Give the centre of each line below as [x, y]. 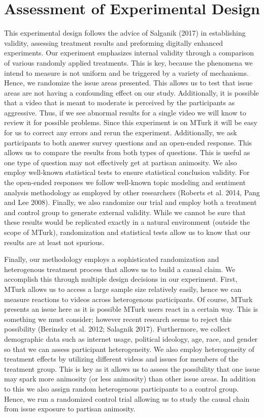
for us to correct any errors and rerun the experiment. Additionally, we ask [121, 132]
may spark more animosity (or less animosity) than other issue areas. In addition [130, 379]
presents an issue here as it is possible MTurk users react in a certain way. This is [131, 309]
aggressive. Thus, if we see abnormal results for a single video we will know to [125, 112]
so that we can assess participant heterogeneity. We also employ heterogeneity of [129, 349]
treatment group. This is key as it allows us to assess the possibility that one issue [132, 368]
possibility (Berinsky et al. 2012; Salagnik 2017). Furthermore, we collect [117, 329]
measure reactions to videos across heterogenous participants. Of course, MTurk [128, 299]
